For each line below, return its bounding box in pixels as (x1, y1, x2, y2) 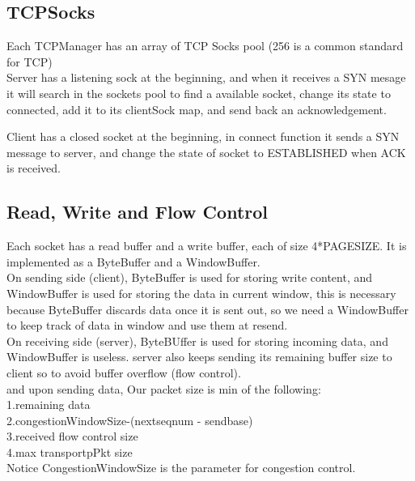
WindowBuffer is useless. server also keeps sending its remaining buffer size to (6, 348, 392, 365)
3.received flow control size (6, 428, 138, 445)
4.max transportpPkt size (6, 443, 133, 460)
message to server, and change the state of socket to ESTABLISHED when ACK (6, 143, 406, 160)
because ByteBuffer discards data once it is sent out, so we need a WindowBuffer (6, 300, 409, 317)
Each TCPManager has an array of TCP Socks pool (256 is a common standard (6, 37, 404, 54)
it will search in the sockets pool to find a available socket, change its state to (6, 84, 391, 101)
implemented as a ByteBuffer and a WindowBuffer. (6, 253, 260, 270)
